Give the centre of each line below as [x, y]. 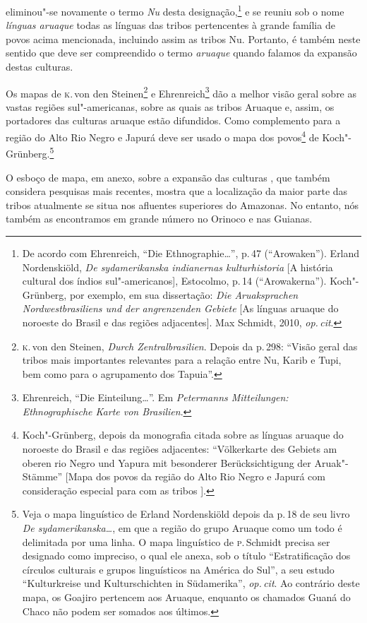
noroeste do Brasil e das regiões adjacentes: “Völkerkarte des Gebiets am [180, 449]
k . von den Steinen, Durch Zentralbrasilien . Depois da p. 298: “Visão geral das [190, 346]
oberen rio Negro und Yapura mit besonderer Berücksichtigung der [167, 462]
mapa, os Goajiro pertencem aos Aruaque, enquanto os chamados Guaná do [186, 597]
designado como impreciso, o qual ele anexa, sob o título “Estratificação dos [186, 556]
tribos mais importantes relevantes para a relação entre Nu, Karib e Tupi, [182, 360]
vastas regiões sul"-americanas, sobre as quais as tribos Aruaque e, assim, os [170, 106]
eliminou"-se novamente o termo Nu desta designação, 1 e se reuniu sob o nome [175, 10]
